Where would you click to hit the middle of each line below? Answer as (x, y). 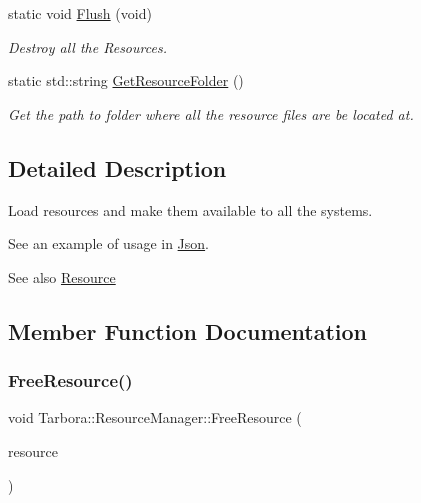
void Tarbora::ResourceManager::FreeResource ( (155, 417)
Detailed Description (117, 167)
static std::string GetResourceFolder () (126, 80)
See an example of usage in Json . (109, 243)
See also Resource (62, 276)
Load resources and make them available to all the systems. (190, 209)
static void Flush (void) (80, 13)
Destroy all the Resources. (87, 46)
